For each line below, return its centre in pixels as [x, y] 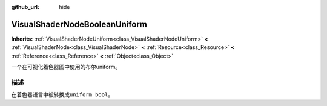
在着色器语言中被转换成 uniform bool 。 [62, 94]
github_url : [25, 7]
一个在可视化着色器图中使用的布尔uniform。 [66, 67]
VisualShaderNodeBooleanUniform [79, 24]
